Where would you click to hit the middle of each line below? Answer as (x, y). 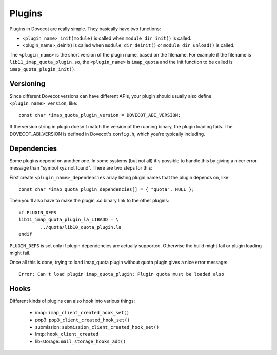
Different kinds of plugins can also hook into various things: (72, 301)
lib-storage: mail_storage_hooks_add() (81, 341)
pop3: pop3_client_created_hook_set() (83, 320)
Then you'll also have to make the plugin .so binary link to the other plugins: (89, 201)
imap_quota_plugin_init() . (43, 69)
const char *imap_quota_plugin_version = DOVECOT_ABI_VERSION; (100, 115)
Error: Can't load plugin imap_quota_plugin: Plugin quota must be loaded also (121, 274)
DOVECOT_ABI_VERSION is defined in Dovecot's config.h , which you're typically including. (107, 134)
